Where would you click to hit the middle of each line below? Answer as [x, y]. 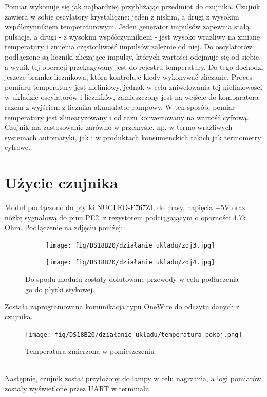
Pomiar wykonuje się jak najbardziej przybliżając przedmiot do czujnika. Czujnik [132, 6]
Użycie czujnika [61, 183]
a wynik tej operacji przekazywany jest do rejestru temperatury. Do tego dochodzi [134, 67]
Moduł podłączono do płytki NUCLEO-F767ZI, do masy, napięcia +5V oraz [125, 207]
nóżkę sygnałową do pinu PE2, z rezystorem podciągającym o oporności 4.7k [126, 217]
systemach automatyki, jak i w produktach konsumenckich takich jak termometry [133, 137]
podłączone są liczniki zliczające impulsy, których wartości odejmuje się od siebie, [133, 56]
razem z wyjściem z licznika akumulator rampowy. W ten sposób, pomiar [120, 107]
